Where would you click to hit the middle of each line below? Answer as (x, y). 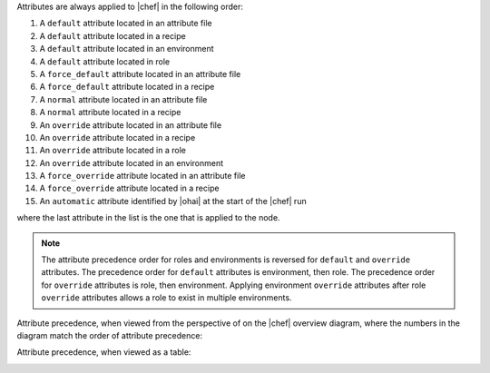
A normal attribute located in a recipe (110, 113)
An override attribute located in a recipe (118, 137)
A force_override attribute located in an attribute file (142, 176)
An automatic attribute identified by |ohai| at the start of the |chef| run (173, 201)
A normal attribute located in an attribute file (123, 99)
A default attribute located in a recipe (113, 35)
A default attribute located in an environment (127, 49)
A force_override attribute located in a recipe (129, 188)
